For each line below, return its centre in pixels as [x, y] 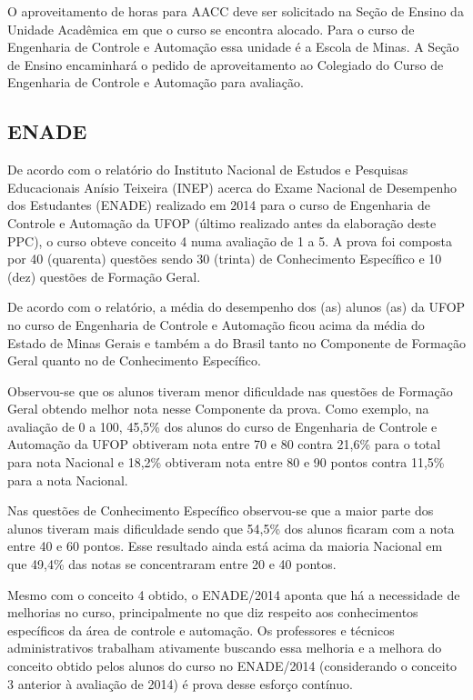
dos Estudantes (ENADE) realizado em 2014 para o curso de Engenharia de [219, 205]
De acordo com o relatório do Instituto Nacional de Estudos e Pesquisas [208, 170]
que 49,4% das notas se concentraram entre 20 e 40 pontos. [172, 564]
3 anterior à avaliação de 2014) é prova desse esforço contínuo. [180, 683]
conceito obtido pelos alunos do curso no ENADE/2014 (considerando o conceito [232, 666]
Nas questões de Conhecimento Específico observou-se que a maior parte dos [221, 510]
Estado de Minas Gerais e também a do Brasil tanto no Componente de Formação [236, 342]
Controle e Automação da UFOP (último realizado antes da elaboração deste [222, 222]
